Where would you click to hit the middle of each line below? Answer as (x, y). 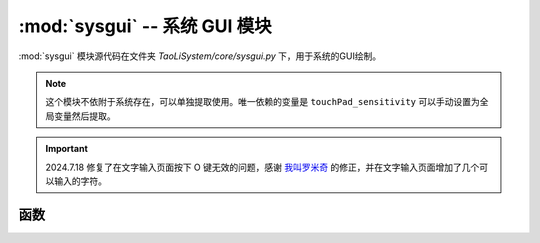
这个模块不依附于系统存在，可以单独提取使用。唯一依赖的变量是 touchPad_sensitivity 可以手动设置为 (262, 102)
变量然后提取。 (84, 116)
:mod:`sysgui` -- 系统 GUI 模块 (145, 26)
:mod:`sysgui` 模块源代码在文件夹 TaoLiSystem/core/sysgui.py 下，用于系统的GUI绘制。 (200, 56)
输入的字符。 (80, 181)
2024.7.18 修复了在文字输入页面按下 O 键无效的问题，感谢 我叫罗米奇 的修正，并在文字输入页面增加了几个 (262, 167)
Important (67, 149)
